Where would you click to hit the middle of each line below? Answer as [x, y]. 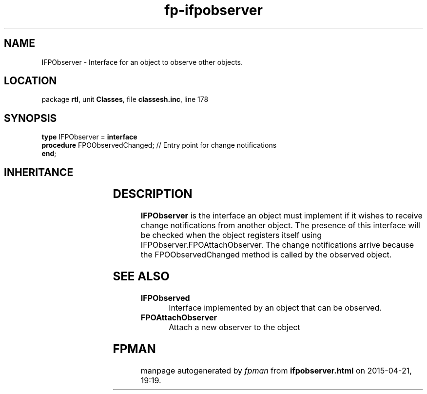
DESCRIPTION [153, 194]
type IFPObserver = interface [89, 137]
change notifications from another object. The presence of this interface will [280, 226]
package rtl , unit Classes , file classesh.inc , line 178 [125, 99]
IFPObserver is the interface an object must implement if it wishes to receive [281, 216]
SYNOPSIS [30, 118]
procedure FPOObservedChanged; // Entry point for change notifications [159, 145]
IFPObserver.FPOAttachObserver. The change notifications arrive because [277, 245]
